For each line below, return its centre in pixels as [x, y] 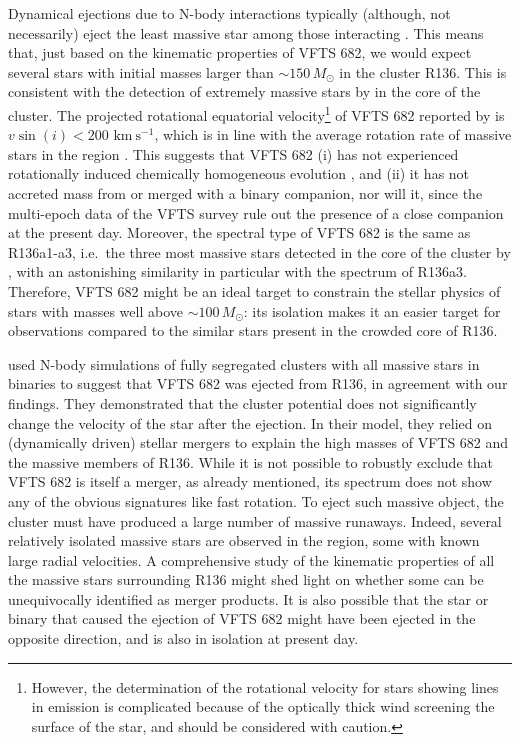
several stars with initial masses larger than [141, 71]
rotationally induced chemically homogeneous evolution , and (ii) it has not [239, 173]
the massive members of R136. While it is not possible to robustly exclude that [250, 461]
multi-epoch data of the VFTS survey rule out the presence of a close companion [256, 212]
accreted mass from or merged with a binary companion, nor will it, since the [245, 193]
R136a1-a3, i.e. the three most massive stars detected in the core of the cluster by [259, 251]
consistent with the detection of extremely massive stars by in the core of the [244, 91]
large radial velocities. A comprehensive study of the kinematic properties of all [251, 559]
